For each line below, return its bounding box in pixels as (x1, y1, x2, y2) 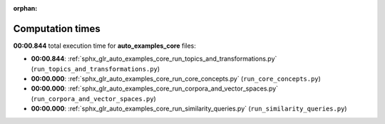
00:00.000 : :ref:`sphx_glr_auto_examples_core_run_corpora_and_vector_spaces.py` (31, 84, 278, 93)
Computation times (13, 22, 101, 35)
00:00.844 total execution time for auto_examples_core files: (13, 41, 196, 50)
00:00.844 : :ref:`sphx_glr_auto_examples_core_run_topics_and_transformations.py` (31, 54, 277, 63)
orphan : (13, 4, 38, 12)
